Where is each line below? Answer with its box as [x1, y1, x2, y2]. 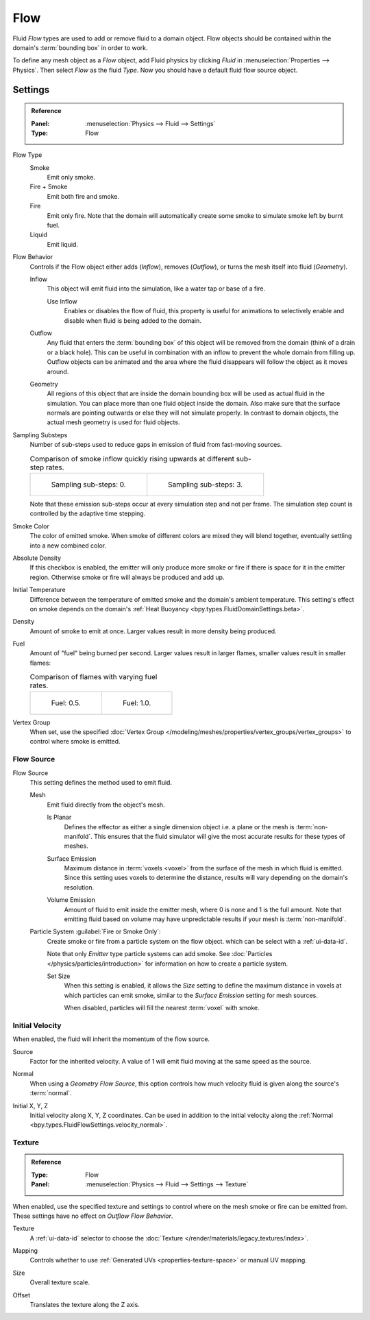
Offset [12, 1291, 31, 1299]
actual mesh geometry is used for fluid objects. [47, 418, 180, 426]
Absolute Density [12, 554, 62, 562]
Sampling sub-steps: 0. [51, 480, 126, 489]
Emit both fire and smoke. [47, 192, 120, 200]
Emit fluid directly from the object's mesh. [47, 800, 165, 809]
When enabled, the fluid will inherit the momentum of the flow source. [12, 1035, 210, 1043]
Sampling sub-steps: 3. [168, 480, 243, 489]
